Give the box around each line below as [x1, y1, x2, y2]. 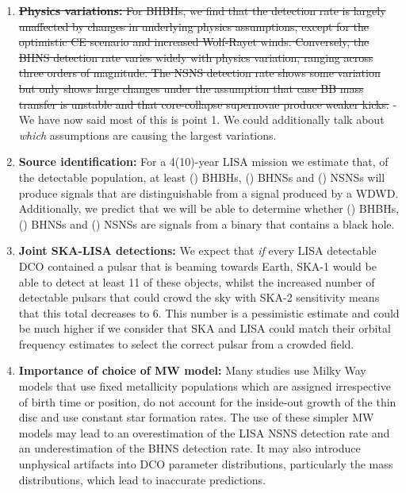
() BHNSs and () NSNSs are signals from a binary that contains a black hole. [18, 215, 395, 232]
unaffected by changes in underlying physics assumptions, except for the [18, 17, 369, 34]
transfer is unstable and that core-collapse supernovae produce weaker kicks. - [18, 95, 397, 112]
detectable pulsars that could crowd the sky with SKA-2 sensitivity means [18, 289, 380, 306]
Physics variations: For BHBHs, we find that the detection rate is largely [18, 2, 386, 18]
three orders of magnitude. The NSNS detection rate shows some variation [18, 64, 381, 81]
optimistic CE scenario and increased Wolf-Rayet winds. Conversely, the [18, 33, 370, 50]
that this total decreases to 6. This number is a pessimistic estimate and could [18, 304, 400, 321]
